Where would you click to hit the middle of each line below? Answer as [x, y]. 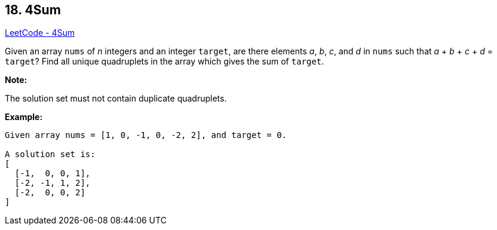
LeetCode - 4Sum [40, 33]
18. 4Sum [33, 10]
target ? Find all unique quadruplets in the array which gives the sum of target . [165, 62]
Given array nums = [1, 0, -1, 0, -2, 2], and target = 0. [146, 135]
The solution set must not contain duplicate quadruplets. [116, 99]
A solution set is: [50, 154]
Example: [24, 117]
